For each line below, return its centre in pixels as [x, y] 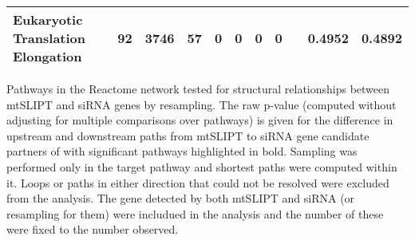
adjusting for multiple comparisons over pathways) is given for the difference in [200, 120]
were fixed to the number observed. [93, 229]
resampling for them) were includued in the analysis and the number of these [195, 213]
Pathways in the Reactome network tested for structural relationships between [198, 89]
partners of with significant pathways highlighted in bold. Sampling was [182, 151]
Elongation [47, 56]
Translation [49, 38]
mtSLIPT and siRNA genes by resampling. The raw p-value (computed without [202, 104]
